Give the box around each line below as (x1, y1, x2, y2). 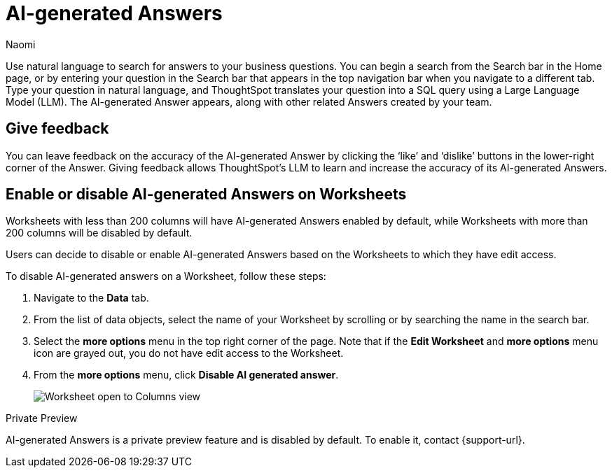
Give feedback (6, 120, 109, 138)
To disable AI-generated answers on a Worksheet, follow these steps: (6, 270, 326, 283)
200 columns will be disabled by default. (6, 227, 193, 239)
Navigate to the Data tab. (34, 292, 149, 304)
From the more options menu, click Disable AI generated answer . (34, 369, 339, 381)
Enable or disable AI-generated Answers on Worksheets (6, 185, 407, 204)
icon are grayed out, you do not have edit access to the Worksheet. (34, 347, 344, 360)
